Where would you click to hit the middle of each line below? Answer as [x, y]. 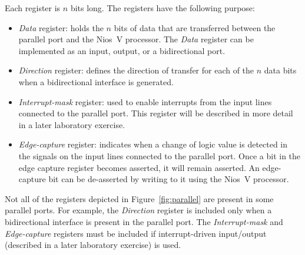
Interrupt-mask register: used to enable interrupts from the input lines [145, 101]
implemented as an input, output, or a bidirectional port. [122, 50]
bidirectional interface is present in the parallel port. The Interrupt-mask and [144, 221]
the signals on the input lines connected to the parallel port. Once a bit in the [160, 155]
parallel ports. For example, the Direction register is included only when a [138, 210]
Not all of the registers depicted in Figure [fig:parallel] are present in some [139, 198]
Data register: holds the [61, 27]
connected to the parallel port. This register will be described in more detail [156, 113]
